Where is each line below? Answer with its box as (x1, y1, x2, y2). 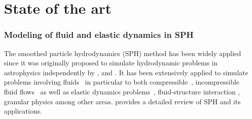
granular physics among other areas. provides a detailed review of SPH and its (4, 96, 241, 106)
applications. (4, 106, 42, 116)
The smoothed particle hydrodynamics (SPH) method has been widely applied (4, 48, 241, 58)
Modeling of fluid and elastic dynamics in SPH (4, 29, 194, 41)
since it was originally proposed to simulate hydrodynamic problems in (4, 58, 218, 68)
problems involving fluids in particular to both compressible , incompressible (4, 77, 240, 87)
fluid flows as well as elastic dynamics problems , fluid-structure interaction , (4, 86, 240, 96)
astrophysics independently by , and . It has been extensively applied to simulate (4, 67, 249, 77)
